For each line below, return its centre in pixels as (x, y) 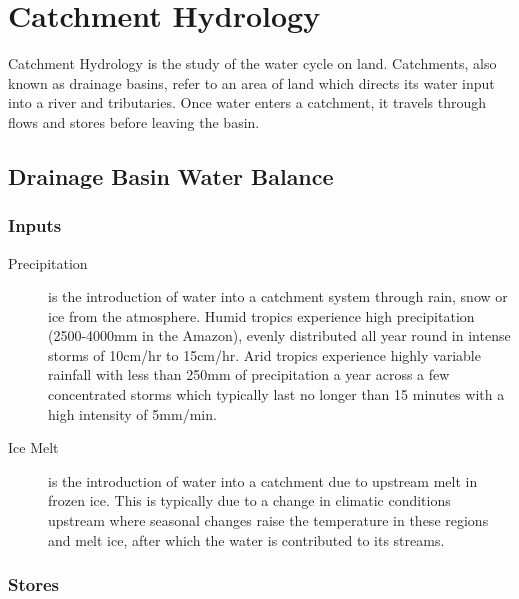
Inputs (35, 225)
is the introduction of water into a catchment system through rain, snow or (278, 296)
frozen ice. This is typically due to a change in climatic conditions (249, 500)
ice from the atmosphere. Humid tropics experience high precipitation (261, 315)
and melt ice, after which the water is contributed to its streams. (246, 539)
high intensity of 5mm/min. (132, 413)
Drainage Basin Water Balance (171, 175)
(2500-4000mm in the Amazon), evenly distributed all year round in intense (279, 335)
